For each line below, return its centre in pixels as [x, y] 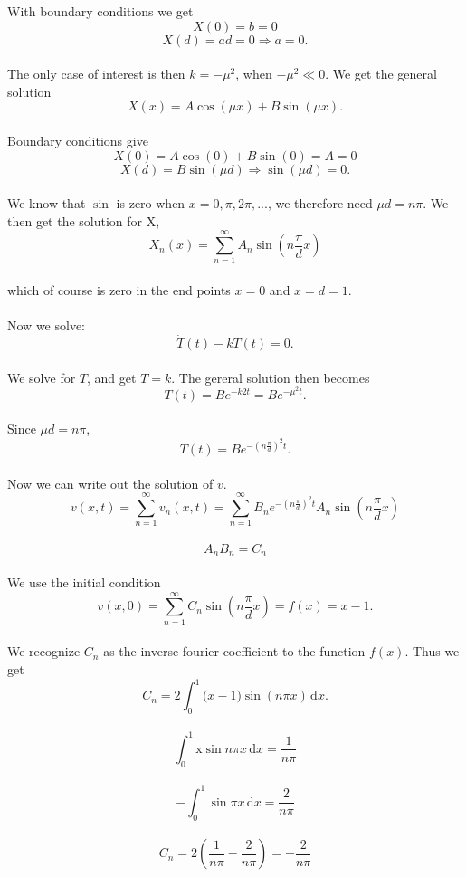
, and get [112, 377]
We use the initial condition [84, 582]
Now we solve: [46, 325]
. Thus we [432, 651]
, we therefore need [320, 203]
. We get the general [381, 74]
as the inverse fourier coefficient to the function [234, 651]
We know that [47, 203]
